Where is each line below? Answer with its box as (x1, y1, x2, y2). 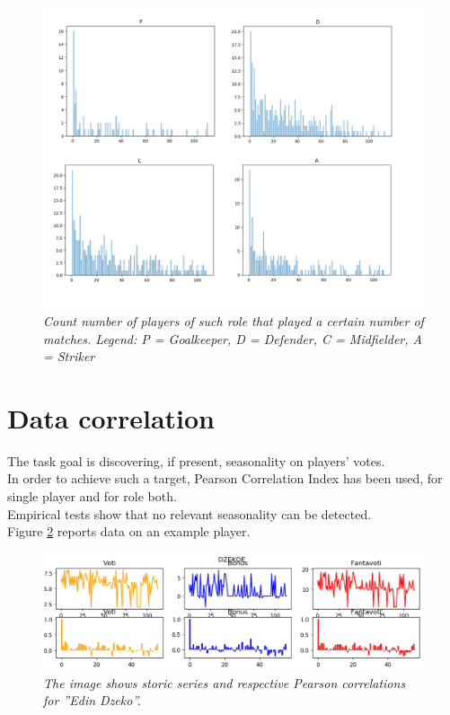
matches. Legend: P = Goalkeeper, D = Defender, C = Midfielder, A (43, 329, 422, 348)
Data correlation (7, 399, 215, 436)
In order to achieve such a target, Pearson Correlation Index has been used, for (7, 469, 443, 488)
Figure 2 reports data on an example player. (7, 522, 251, 541)
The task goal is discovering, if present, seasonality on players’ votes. (7, 451, 385, 470)
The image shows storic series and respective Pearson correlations (43, 673, 406, 692)
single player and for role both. (7, 487, 177, 506)
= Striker (43, 347, 95, 366)
